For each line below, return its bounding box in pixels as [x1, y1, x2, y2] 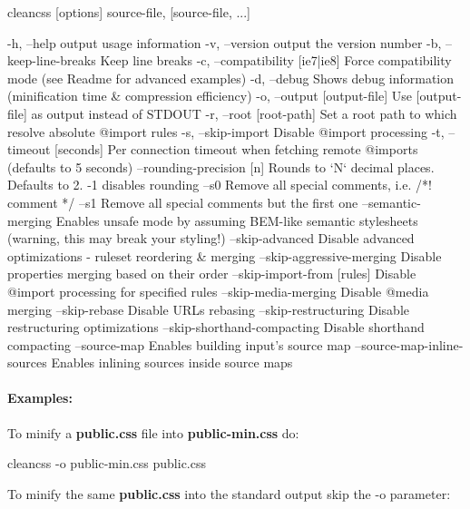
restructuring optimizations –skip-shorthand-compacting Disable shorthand [7, 318, 425, 337]
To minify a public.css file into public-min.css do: [7, 423, 299, 442]
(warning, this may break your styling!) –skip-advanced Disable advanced [7, 229, 415, 248]
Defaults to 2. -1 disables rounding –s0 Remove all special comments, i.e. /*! [7, 175, 432, 194]
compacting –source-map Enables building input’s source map [7, 335, 351, 354]
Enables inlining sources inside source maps [51, 353, 293, 372]
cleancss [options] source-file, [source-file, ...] [7, 3, 251, 21]
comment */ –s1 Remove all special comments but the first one [7, 192, 358, 211]
